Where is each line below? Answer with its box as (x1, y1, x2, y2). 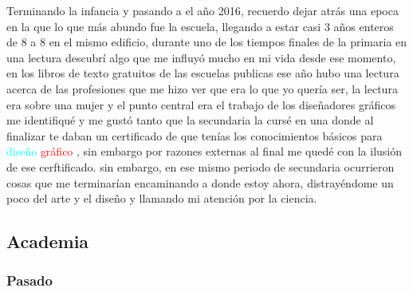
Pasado (6, 270, 53, 290)
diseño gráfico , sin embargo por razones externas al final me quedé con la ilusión (6, 143, 403, 160)
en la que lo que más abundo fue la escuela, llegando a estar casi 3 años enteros (6, 18, 394, 34)
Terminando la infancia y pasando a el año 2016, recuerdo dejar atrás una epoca (6, 2, 399, 18)
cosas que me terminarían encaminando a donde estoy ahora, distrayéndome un (6, 174, 394, 191)
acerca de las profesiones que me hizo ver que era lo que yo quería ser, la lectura (6, 80, 398, 97)
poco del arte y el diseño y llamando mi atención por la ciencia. (6, 190, 317, 207)
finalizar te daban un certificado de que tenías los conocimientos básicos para (6, 127, 383, 144)
